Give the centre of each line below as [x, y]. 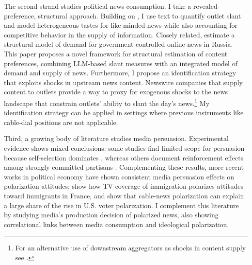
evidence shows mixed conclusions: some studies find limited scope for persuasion [124, 148]
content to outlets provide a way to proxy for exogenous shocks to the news [116, 92]
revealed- [206, 6]
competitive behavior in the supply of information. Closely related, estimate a [119, 34]
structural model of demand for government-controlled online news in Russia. [118, 44]
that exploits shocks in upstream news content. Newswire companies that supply [123, 82]
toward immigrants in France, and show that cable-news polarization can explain [124, 195]
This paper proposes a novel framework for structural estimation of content [116, 53]
